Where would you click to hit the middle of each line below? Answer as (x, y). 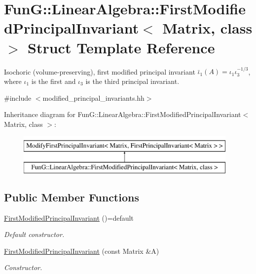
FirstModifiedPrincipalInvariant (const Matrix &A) (82, 251)
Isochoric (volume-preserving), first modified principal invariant (100, 71)
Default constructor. (34, 234)
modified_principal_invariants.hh (93, 98)
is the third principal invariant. (132, 81)
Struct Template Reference (121, 47)
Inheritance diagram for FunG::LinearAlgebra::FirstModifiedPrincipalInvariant (123, 114)
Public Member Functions (72, 197)
